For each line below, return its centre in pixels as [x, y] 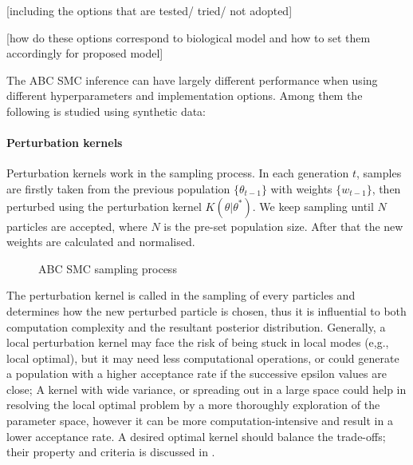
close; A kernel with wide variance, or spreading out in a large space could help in [206, 389]
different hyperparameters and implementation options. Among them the [185, 95]
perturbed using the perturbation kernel [104, 206]
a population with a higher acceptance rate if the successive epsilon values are [197, 374]
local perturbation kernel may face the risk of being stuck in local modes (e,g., [198, 342]
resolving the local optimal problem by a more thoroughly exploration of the [193, 405]
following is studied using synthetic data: [106, 111]
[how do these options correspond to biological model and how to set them [189, 37]
